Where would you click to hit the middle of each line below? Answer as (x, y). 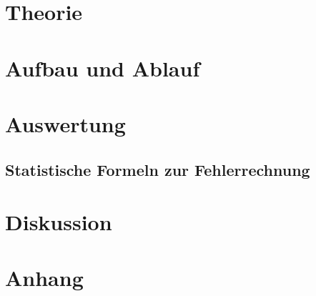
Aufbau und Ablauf (103, 68)
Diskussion (59, 222)
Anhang (44, 278)
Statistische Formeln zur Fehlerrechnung (158, 169)
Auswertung (65, 123)
